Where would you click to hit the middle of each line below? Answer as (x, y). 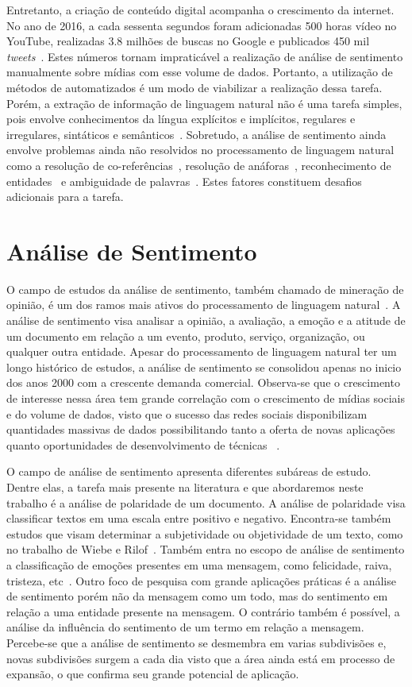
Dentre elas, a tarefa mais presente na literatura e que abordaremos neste (185, 486)
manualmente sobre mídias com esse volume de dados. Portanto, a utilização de (200, 72)
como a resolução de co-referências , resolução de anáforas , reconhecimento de (199, 165)
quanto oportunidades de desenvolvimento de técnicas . (143, 444)
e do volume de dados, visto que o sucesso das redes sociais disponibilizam (187, 413)
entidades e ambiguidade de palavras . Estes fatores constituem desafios (184, 181)
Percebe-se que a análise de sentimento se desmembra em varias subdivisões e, (196, 642)
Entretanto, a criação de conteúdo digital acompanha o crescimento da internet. (200, 10)
